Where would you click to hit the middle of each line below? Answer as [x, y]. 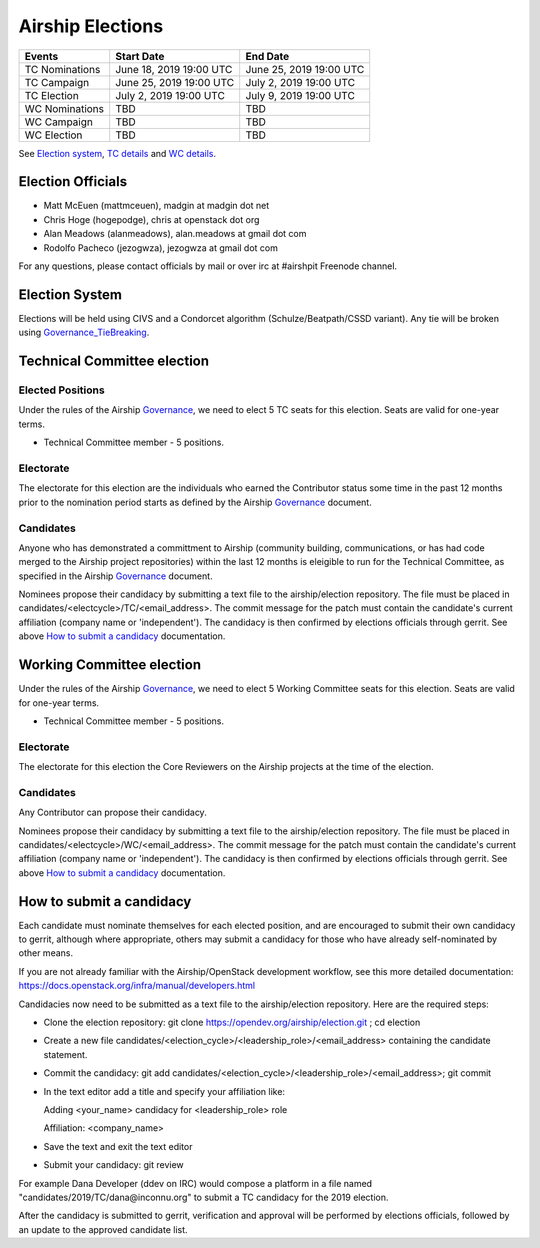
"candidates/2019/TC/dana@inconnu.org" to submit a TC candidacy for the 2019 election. [203, 1197]
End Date [267, 56]
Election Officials [73, 181]
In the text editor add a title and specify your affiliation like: [164, 1091]
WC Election [53, 135]
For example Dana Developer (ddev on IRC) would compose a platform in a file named [195, 1183]
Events [41, 56]
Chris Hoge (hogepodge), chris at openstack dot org [151, 219]
